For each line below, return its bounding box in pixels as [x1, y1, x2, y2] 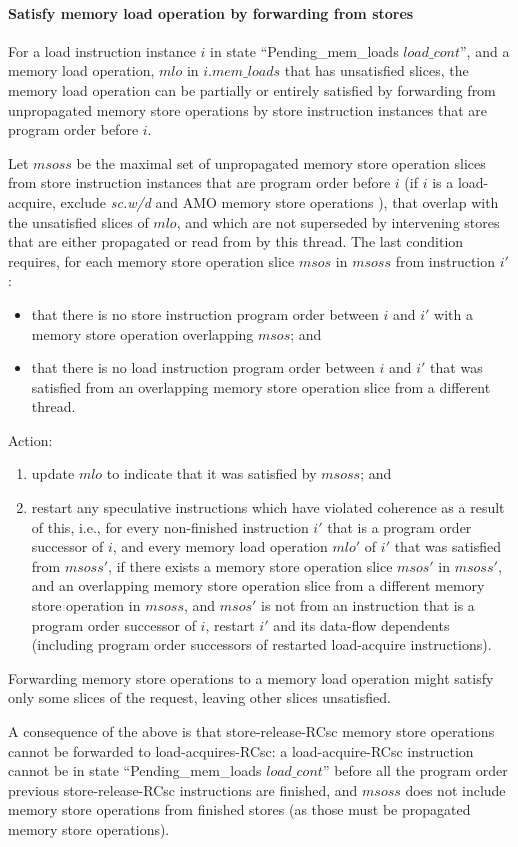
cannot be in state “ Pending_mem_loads [8, 760, 262, 781]
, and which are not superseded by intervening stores [176, 211, 500, 232]
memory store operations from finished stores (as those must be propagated [8, 799, 471, 820]
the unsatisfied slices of [8, 211, 149, 232]
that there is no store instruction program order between [31, 303, 379, 324]
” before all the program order [322, 760, 508, 781]
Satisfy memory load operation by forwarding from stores [8, 2, 414, 23]
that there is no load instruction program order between [31, 357, 375, 378]
